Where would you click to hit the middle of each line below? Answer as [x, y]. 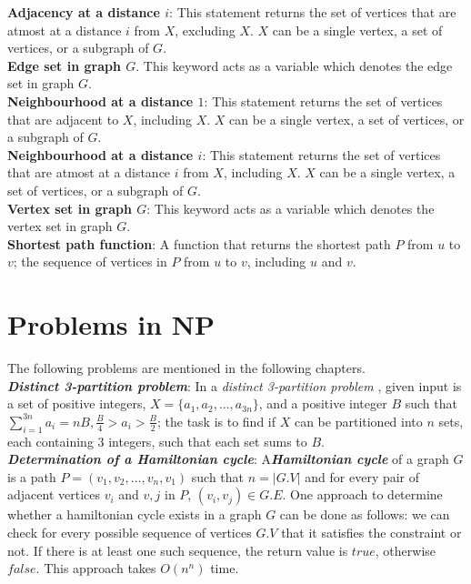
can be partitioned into [358, 421]
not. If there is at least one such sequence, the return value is [178, 550]
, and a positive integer [323, 403]
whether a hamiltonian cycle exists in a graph [135, 514]
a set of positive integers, [77, 403]
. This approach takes [96, 568]
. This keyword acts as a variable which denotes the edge [294, 65]
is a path [32, 476]
